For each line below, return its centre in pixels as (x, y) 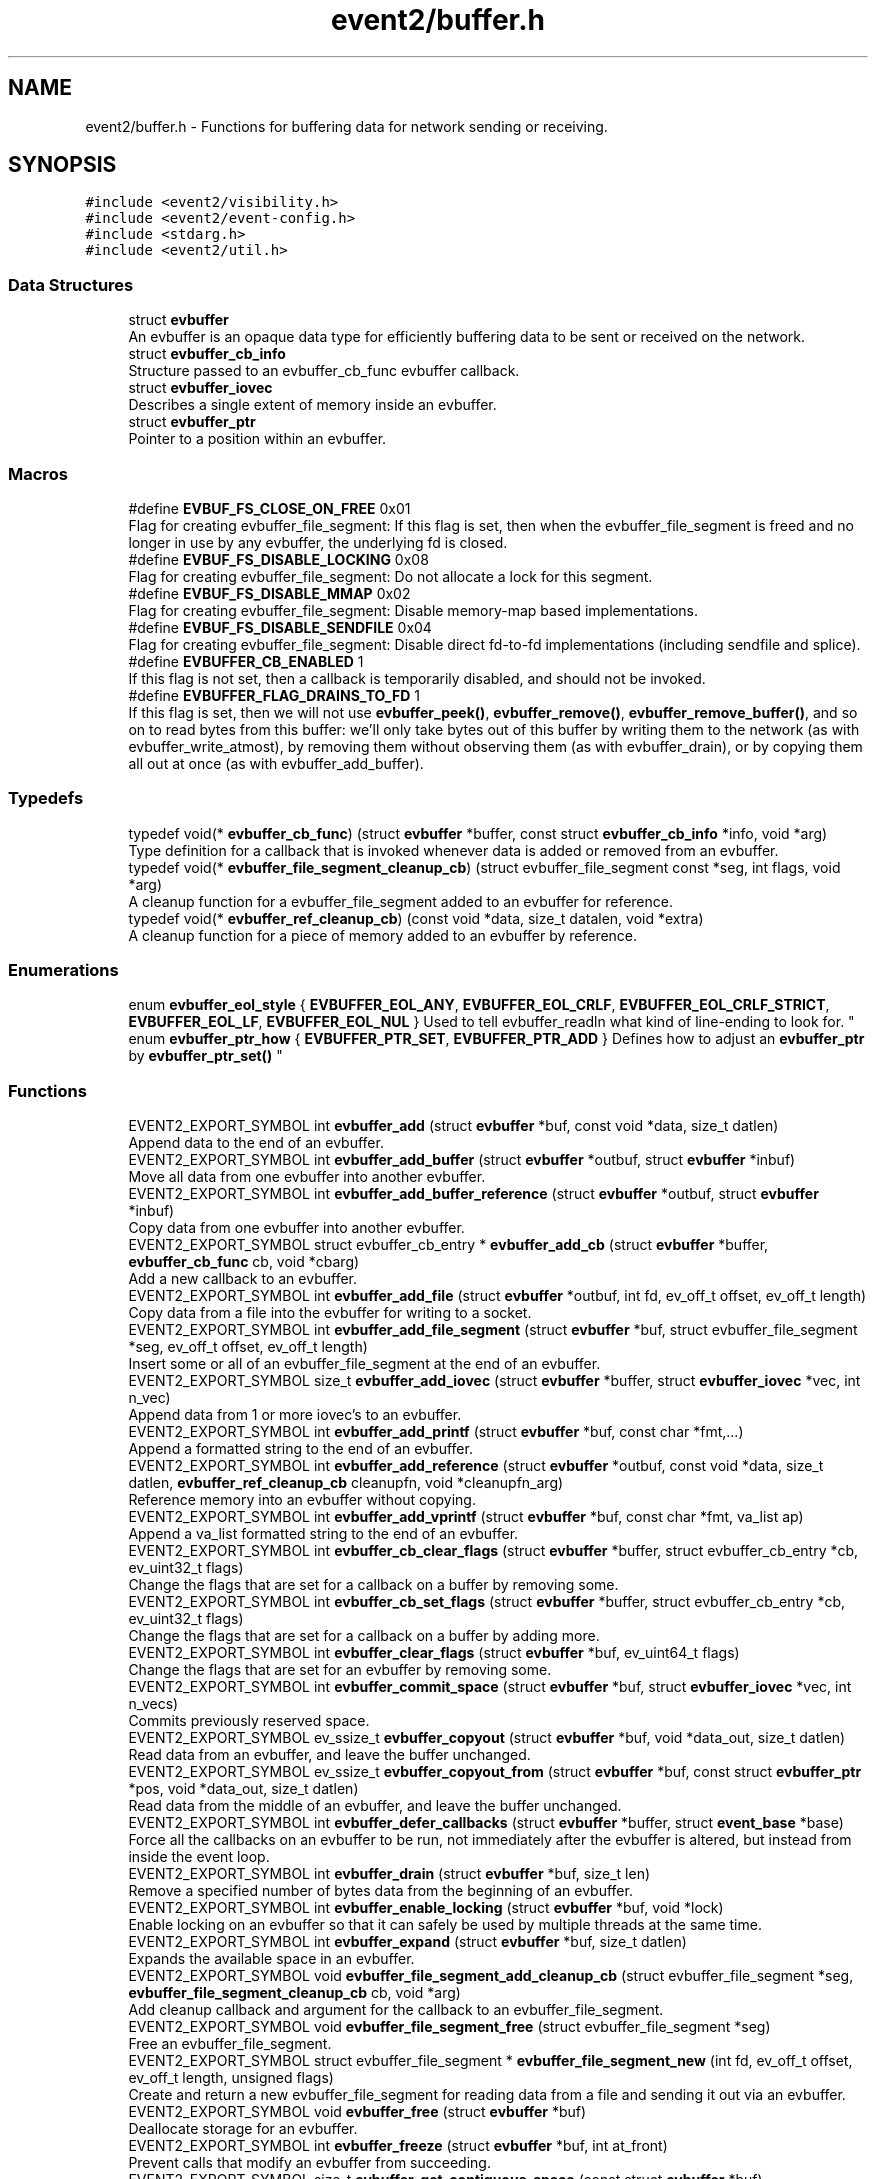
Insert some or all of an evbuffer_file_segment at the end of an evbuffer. (364, 1364)
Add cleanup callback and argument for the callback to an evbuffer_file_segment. (396, 2010)
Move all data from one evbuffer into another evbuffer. (307, 1177)
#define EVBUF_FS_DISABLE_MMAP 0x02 (269, 593)
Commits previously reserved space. (249, 1721)
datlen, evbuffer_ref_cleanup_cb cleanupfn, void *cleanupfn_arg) (346, 1483)
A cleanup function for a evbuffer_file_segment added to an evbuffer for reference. (400, 901)
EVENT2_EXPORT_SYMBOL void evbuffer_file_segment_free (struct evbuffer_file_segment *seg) (449, 2027)
